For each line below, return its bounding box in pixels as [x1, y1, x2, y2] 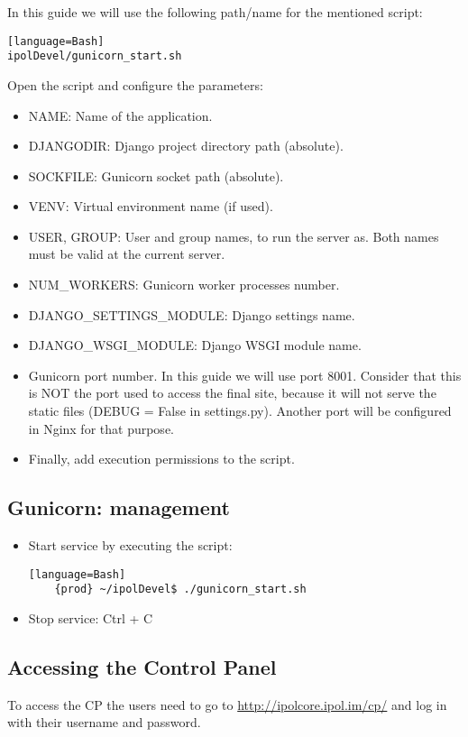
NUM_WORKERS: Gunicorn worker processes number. [28, 275, 340, 294]
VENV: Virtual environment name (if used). [28, 197, 273, 216]
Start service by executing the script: [28, 536, 233, 555]
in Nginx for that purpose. [28, 419, 174, 438]
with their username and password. [7, 713, 201, 732]
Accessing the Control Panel [7, 652, 277, 680]
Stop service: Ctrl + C [28, 608, 153, 627]
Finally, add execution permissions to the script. [28, 449, 295, 468]
